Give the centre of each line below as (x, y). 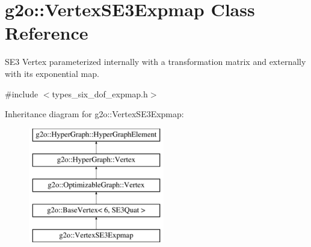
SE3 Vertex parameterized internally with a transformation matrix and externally (155, 62)
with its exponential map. (52, 73)
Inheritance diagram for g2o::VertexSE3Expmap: (94, 114)
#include (22, 93)
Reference (47, 33)
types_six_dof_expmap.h (100, 93)
